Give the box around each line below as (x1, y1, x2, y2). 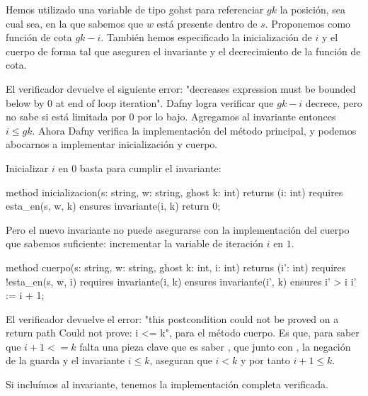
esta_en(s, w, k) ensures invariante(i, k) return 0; (6, 198, 221, 213)
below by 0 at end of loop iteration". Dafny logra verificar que (6, 95, 274, 110)
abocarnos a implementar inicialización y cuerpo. (6, 137, 218, 152)
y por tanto (241, 353, 290, 368)
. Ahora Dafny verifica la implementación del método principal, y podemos (32, 123, 357, 137)
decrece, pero (305, 95, 362, 110)
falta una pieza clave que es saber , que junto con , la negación (79, 339, 351, 353)
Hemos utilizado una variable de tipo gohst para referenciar (6, 2, 264, 16)
